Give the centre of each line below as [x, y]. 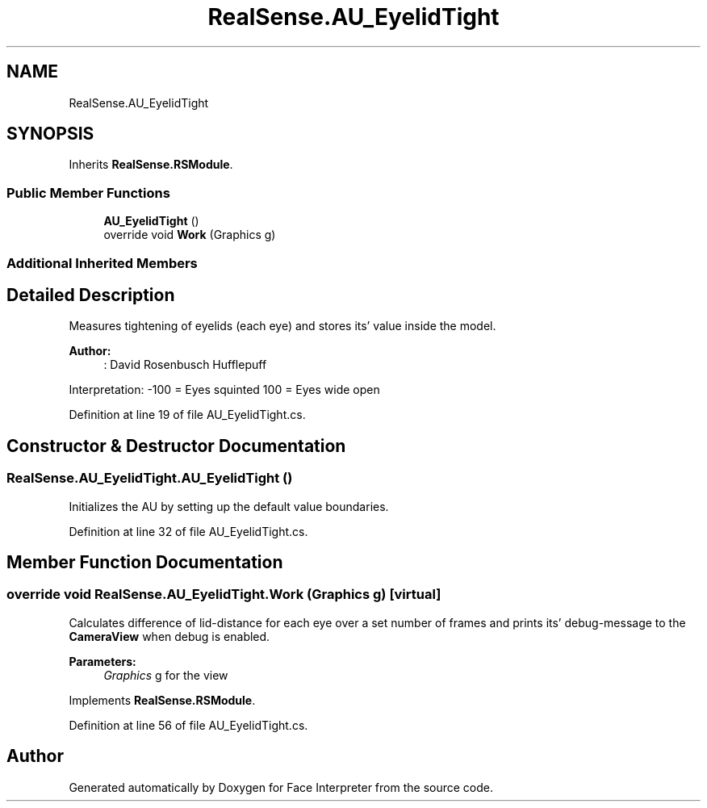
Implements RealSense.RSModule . [162, 700]
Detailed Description [91, 295]
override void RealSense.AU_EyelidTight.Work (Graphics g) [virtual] [224, 594]
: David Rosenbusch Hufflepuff [185, 365]
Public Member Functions [88, 193]
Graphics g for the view [166, 675]
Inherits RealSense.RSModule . [151, 165]
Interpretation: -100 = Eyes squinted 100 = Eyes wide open [224, 390]
